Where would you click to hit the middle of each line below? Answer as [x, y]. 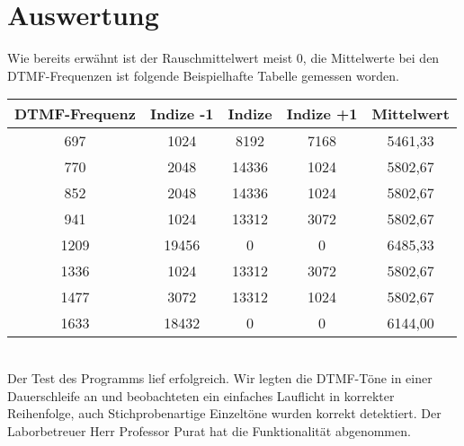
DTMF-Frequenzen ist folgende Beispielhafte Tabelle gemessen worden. [203, 75]
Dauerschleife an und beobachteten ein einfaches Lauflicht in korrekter [201, 395]
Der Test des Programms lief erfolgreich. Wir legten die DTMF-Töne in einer [220, 377]
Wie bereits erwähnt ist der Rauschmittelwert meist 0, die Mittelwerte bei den [223, 58]
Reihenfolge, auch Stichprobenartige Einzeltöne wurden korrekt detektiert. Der [224, 413]
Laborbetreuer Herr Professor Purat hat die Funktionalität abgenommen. [209, 430]
